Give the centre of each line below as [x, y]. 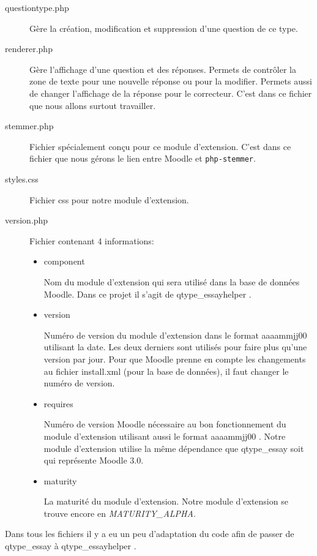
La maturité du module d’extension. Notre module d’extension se [166, 501]
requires [58, 403]
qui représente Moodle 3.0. [94, 460]
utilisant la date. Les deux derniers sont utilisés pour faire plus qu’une [175, 347]
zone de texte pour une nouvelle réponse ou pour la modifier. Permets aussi [171, 81]
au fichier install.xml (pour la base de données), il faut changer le [166, 371]
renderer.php [29, 49]
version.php [27, 220]
